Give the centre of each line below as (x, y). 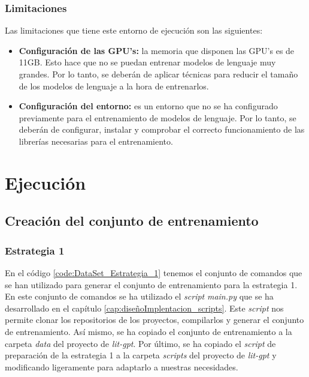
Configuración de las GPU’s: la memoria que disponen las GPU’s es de (157, 50)
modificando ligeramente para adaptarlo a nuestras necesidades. (122, 366)
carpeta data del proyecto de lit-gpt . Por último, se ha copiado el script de (140, 343)
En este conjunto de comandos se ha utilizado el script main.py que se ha (139, 296)
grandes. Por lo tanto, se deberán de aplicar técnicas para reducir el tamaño (158, 74)
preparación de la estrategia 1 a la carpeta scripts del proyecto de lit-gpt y (141, 355)
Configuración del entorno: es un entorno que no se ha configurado (148, 106)
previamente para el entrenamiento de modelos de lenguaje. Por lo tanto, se (157, 117)
